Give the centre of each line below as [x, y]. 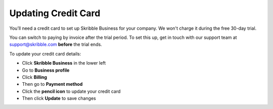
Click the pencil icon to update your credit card [71, 91]
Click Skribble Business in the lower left [64, 63]
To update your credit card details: [45, 53]
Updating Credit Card [55, 13]
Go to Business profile [46, 70]
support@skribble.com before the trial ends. [56, 44]
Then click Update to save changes [59, 98]
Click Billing [35, 77]
